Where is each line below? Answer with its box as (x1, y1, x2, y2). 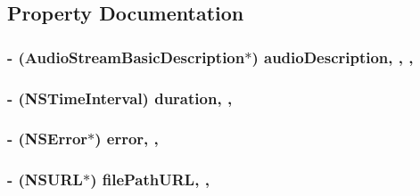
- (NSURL (7, 168, 83, 191)
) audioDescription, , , (251, 45, 414, 68)
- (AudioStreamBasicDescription (7, 45, 245, 68)
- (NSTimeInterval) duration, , (7, 86, 233, 109)
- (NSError (7, 127, 88, 150)
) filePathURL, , (90, 168, 210, 191)
